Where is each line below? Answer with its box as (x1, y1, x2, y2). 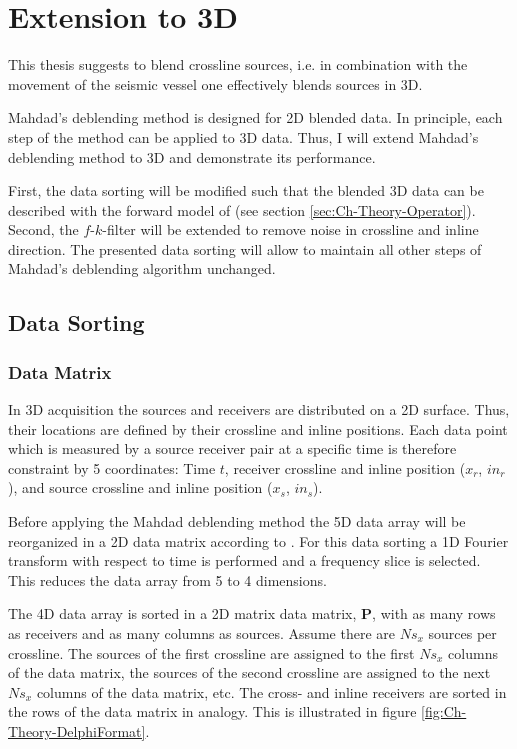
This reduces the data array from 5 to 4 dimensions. (8, 569, 327, 590)
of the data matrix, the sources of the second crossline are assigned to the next (8, 662, 491, 683)
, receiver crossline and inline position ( (224, 457, 466, 478)
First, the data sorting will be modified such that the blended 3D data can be (8, 180, 484, 201)
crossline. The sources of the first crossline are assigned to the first (8, 642, 415, 663)
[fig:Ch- (421, 701, 467, 722)
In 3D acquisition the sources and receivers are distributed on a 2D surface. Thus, (8, 399, 510, 420)
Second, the (8, 219, 79, 240)
